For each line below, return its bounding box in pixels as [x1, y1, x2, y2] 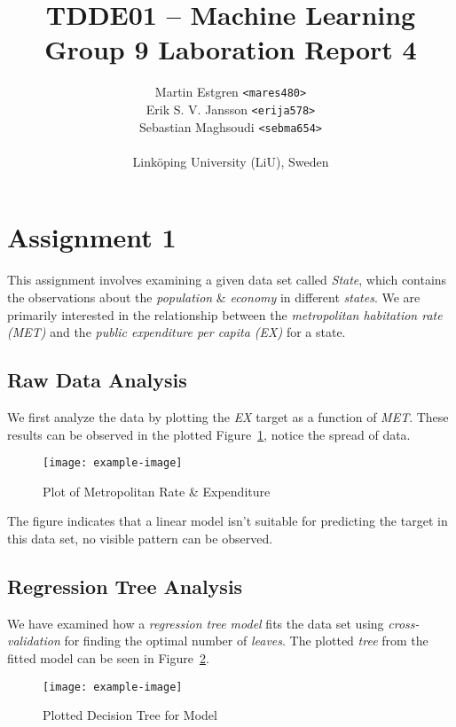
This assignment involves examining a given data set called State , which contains [7, 270, 447, 289]
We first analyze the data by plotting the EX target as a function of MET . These [7, 407, 449, 426]
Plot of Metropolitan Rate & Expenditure [43, 481, 271, 500]
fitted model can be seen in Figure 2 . [7, 649, 209, 667]
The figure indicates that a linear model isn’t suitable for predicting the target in [7, 512, 448, 530]
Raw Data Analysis [7, 366, 187, 394]
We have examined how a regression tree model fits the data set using [7, 614, 384, 632]
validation [7, 631, 60, 650]
